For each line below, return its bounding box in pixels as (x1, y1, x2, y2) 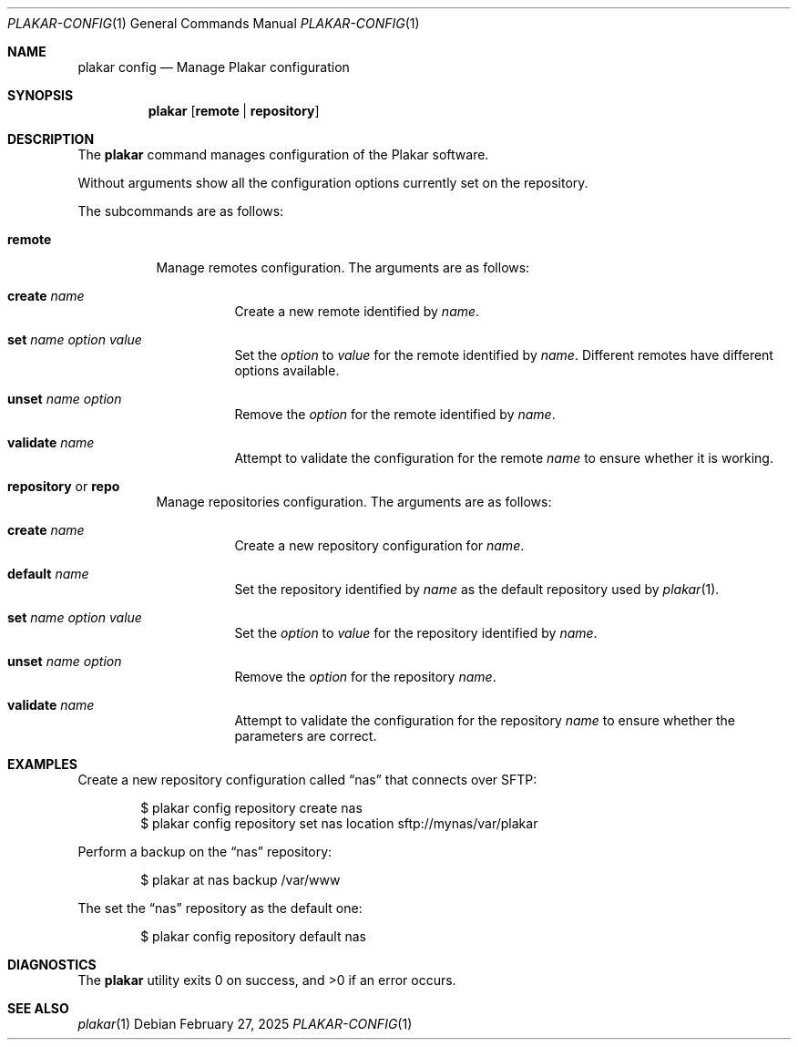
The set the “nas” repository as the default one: (77, 900, 363, 916)
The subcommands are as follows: (77, 203, 284, 219)
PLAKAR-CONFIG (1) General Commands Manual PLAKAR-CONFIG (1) (7, 15, 420, 31)
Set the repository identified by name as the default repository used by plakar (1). (234, 581, 720, 597)
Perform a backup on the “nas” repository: (77, 844, 332, 859)
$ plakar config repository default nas (140, 929, 366, 944)
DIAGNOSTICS (7, 957, 97, 972)
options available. (234, 363, 340, 378)
